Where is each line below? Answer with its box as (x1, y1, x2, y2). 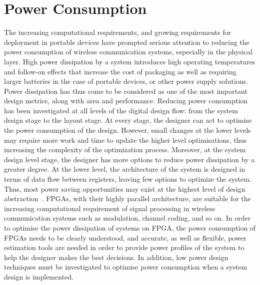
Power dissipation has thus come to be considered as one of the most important (4, 85, 247, 96)
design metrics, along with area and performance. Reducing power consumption (4, 95, 248, 106)
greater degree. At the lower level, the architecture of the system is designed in (4, 164, 245, 174)
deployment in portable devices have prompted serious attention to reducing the (4, 36, 249, 47)
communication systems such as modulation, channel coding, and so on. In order (4, 213, 251, 223)
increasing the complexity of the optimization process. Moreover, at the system (4, 144, 246, 155)
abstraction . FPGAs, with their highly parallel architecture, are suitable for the (4, 193, 251, 204)
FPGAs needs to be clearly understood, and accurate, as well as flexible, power (4, 232, 246, 243)
